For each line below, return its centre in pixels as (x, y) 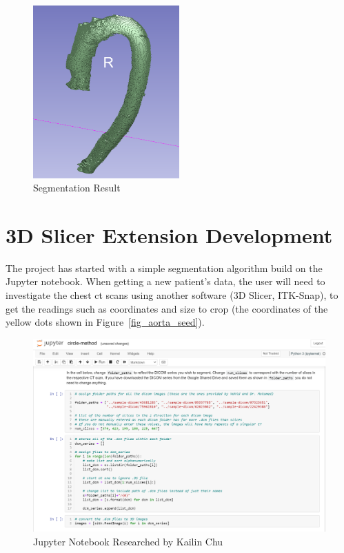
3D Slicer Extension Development (169, 234)
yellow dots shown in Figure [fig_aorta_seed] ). (105, 322)
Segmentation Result (77, 188)
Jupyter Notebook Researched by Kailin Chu (128, 541)
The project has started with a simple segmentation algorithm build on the (164, 268)
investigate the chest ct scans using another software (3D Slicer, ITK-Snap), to (172, 295)
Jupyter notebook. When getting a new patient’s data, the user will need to (165, 281)
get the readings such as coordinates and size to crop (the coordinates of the (167, 308)
